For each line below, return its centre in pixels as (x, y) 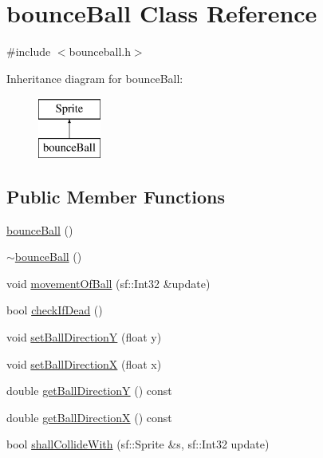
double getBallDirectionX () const (89, 417)
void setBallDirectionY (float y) (84, 337)
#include (29, 51)
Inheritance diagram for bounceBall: (95, 78)
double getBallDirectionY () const (89, 391)
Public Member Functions (116, 196)
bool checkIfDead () (55, 310)
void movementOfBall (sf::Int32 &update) (108, 283)
